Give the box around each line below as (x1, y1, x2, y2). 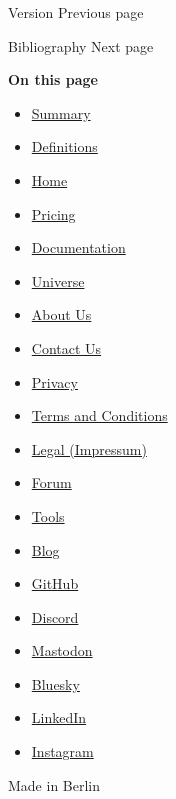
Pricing (31, 203, 76, 224)
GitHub (31, 573, 79, 594)
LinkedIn (31, 707, 87, 728)
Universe (31, 270, 85, 291)
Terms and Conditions (31, 405, 168, 426)
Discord (31, 606, 79, 627)
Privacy (31, 371, 78, 392)
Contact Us (31, 337, 102, 358)
